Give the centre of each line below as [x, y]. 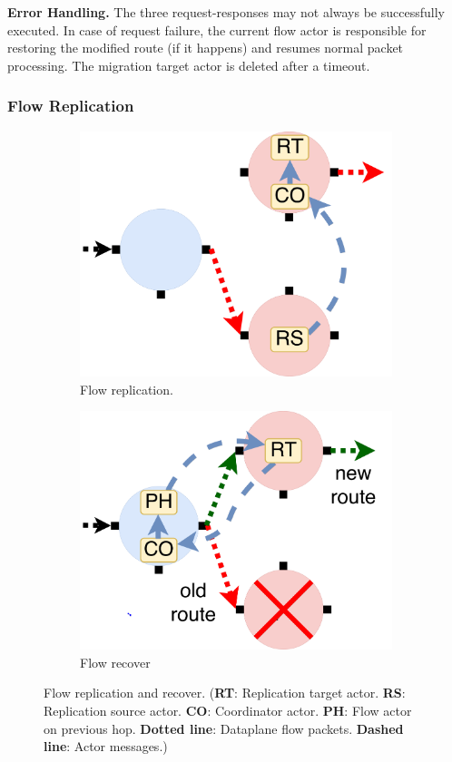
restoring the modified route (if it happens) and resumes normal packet [206, 48]
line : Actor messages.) [106, 746]
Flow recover [115, 662]
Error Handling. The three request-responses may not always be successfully [226, 12]
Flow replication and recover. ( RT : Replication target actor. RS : [225, 693]
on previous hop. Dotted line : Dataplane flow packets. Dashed [224, 728]
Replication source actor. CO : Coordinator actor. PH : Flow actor [228, 710]
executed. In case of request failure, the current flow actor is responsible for [217, 29]
